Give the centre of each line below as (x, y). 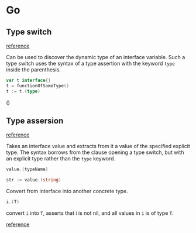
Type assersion (35, 121)
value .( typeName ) (27, 169)
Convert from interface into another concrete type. (67, 191)
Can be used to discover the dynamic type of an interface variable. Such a (96, 57)
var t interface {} (28, 80)
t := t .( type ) (23, 91)
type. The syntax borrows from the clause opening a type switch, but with (95, 152)
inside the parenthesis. (34, 70)
